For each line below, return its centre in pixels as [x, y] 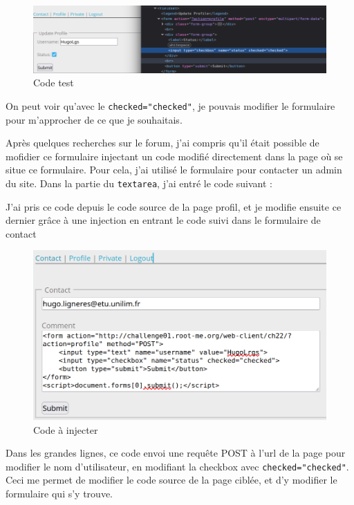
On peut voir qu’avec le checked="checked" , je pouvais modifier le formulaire [170, 105]
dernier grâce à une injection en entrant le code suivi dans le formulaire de [163, 220]
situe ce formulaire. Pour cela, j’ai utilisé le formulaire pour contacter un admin [174, 170]
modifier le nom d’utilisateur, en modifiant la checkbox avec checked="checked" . [177, 466]
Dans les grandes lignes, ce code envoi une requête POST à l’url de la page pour [176, 453]
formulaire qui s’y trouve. [59, 493]
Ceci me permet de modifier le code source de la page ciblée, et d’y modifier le [171, 480]
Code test [54, 83]
